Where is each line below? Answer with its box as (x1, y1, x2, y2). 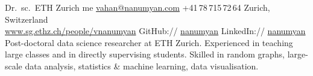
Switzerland (5, 13, 48, 25)
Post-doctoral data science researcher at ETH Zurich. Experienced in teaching (5, 36, 293, 48)
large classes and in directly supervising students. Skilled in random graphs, (5, 48, 285, 60)
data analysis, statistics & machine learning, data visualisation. (25, 59, 259, 72)
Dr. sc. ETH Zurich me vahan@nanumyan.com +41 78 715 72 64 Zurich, (5, 1, 270, 13)
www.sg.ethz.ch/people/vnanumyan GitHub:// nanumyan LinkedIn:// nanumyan (5, 25, 306, 37)
